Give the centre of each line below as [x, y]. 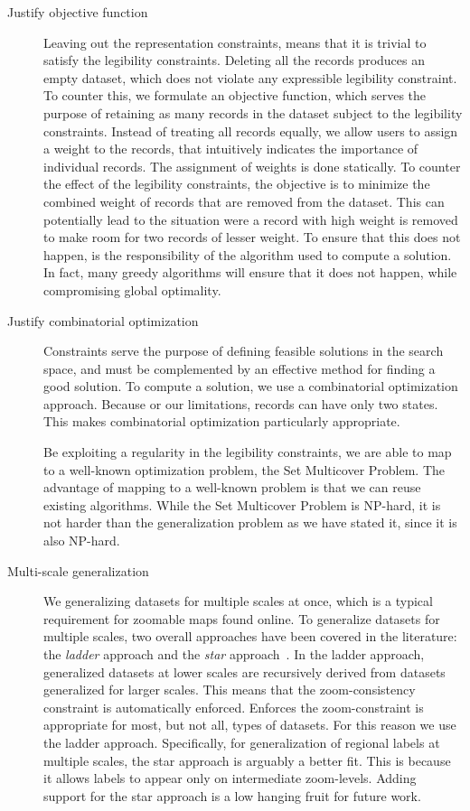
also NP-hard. [82, 541]
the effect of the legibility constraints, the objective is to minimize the [237, 184]
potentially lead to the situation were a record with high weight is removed [251, 219]
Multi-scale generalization [78, 570]
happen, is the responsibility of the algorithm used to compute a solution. [248, 254]
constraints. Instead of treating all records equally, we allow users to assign [251, 131]
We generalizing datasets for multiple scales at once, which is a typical [238, 601]
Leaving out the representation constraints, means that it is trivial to [235, 42]
